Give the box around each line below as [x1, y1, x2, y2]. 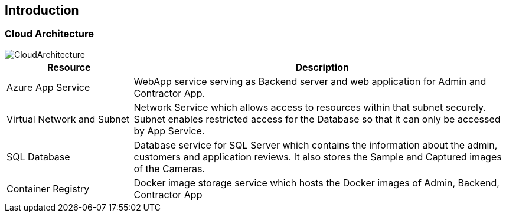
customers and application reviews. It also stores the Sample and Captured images [133, 150, 502, 163]
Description [295, 61, 349, 73]
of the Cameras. [133, 162, 205, 175]
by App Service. [133, 124, 205, 137]
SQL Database [6, 150, 70, 163]
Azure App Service [6, 81, 90, 93]
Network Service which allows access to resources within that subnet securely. [133, 101, 486, 113]
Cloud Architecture [5, 28, 94, 40]
